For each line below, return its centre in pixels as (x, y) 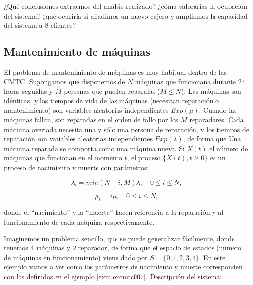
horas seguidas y (29, 91)
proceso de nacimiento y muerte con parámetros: (77, 167)
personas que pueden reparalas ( (112, 91)
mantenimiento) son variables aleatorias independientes (86, 110)
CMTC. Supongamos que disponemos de (65, 81)
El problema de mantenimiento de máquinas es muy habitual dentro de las (116, 71)
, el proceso (144, 158)
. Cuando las (218, 110)
